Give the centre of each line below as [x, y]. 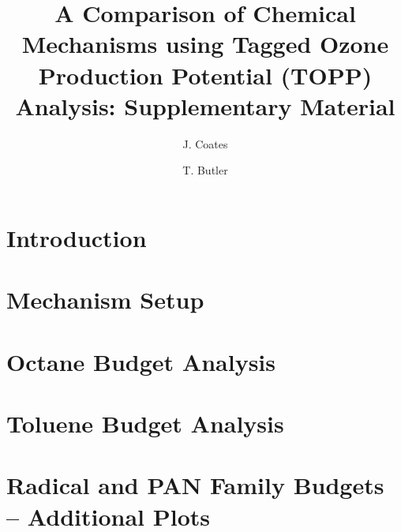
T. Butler [205, 170]
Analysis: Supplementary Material [205, 105]
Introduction [77, 237]
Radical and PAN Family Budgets [195, 485]
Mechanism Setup [105, 300]
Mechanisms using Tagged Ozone [205, 44]
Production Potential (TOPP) [205, 75]
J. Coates [205, 143]
